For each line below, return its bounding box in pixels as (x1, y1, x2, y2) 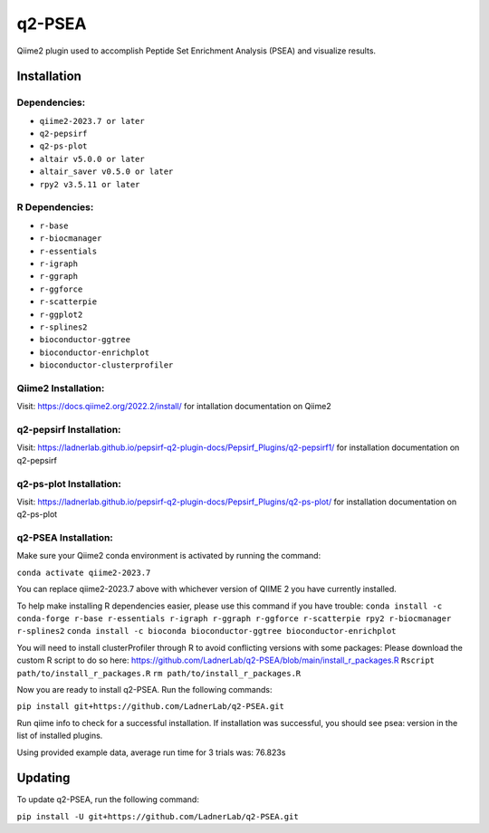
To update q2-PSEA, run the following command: (16, 794, 199, 805)
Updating (16, 771, 71, 786)
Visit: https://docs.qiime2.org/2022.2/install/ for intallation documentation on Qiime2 (16, 401, 331, 412)
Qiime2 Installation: (16, 381, 105, 394)
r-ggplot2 (39, 309, 83, 320)
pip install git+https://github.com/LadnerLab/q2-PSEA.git (16, 702, 285, 712)
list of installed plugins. (16, 730, 103, 742)
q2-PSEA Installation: (16, 531, 113, 544)
